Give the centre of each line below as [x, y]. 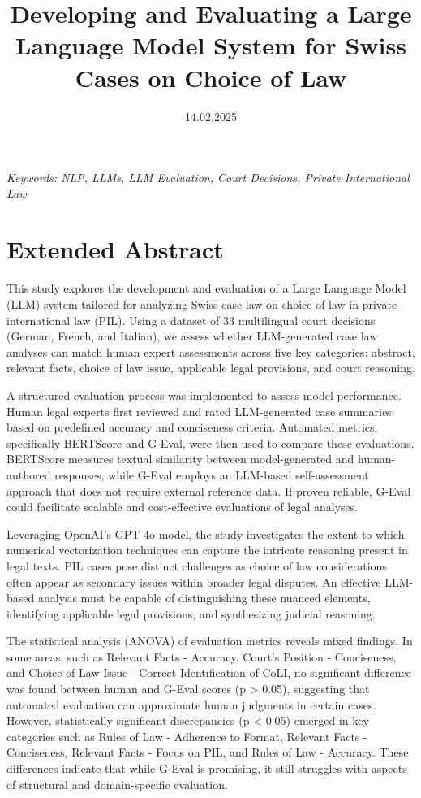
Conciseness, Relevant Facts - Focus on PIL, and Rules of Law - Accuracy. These [208, 752]
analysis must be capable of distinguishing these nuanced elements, [204, 598]
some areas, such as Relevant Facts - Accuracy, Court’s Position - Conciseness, [202, 656]
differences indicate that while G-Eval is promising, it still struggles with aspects [207, 768]
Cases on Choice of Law [211, 77]
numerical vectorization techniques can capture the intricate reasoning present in [207, 550]
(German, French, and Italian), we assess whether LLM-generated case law [192, 336]
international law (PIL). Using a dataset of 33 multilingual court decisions [191, 320]
